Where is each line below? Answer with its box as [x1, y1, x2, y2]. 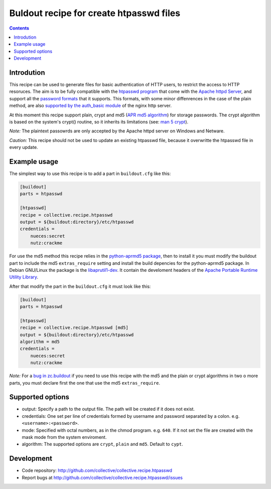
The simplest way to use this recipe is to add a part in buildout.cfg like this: [9, 171, 171, 177]
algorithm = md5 [20, 339, 60, 345]
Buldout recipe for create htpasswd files [9, 8, 181, 19]
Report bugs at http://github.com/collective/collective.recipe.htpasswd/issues [22, 474, 183, 480]
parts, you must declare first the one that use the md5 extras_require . [9, 380, 161, 386]
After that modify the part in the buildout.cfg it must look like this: [9, 283, 151, 289]
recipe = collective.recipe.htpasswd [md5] [20, 325, 129, 331]
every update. [9, 144, 38, 150]
